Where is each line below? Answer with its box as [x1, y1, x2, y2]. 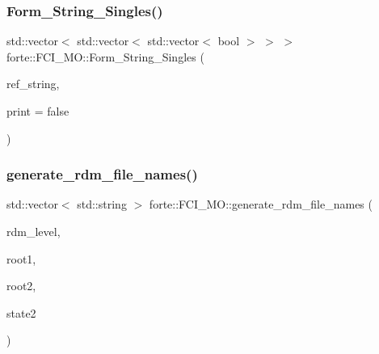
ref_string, [6, 75, 60, 92]
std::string [77, 196, 127, 213]
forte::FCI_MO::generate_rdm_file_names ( [149, 196, 373, 213]
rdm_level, [6, 223, 61, 239]
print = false [6, 103, 69, 119]
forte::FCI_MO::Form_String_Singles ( [6, 48, 204, 65]
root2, [6, 277, 36, 294]
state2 [6, 304, 36, 321]
